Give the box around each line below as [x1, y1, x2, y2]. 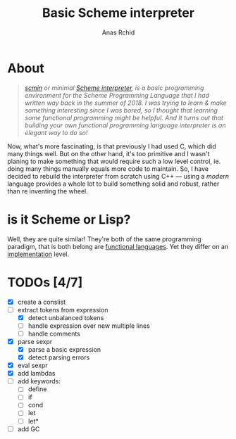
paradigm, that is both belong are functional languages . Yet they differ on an [7, 242, 229, 250]
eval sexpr [17, 361, 48, 370]
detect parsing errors [27, 353, 90, 362]
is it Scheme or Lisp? [7, 211, 131, 227]
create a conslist [17, 298, 66, 306]
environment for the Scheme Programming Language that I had [24, 91, 210, 99]
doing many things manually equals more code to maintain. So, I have [7, 164, 209, 173]
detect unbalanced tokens [27, 313, 104, 322]
